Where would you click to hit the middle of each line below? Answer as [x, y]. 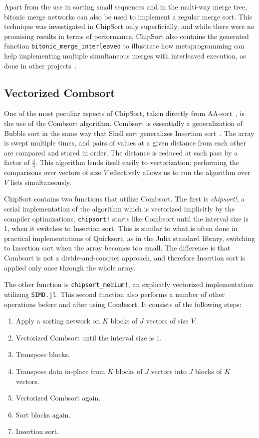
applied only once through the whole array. [70, 267]
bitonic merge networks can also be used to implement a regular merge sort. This [128, 16]
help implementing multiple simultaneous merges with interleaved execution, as [125, 56]
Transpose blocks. [43, 354]
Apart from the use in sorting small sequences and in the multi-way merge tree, [126, 6]
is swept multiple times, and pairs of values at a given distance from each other [125, 143]
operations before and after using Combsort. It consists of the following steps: [123, 304]
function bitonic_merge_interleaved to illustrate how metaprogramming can [124, 46]
